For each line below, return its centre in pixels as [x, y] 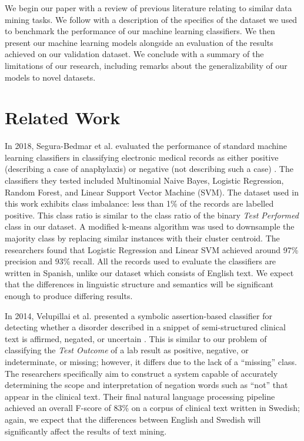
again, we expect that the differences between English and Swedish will [133, 419]
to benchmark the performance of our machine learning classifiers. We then [140, 31]
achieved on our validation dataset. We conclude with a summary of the [134, 54]
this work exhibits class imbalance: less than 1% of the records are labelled [139, 203]
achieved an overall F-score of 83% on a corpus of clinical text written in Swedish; [152, 408]
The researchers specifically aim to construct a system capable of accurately [141, 373]
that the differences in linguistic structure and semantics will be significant [139, 284]
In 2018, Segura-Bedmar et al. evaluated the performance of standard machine [146, 146]
